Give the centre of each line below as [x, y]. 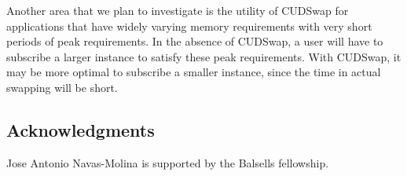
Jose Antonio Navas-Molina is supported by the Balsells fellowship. [168, 162]
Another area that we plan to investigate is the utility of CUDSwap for [178, 10]
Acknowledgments [81, 129]
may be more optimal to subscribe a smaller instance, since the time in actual [194, 72]
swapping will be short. [62, 87]
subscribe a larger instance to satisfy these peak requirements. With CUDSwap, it [204, 56]
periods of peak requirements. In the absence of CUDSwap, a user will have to [195, 41]
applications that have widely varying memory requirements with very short [189, 26]
